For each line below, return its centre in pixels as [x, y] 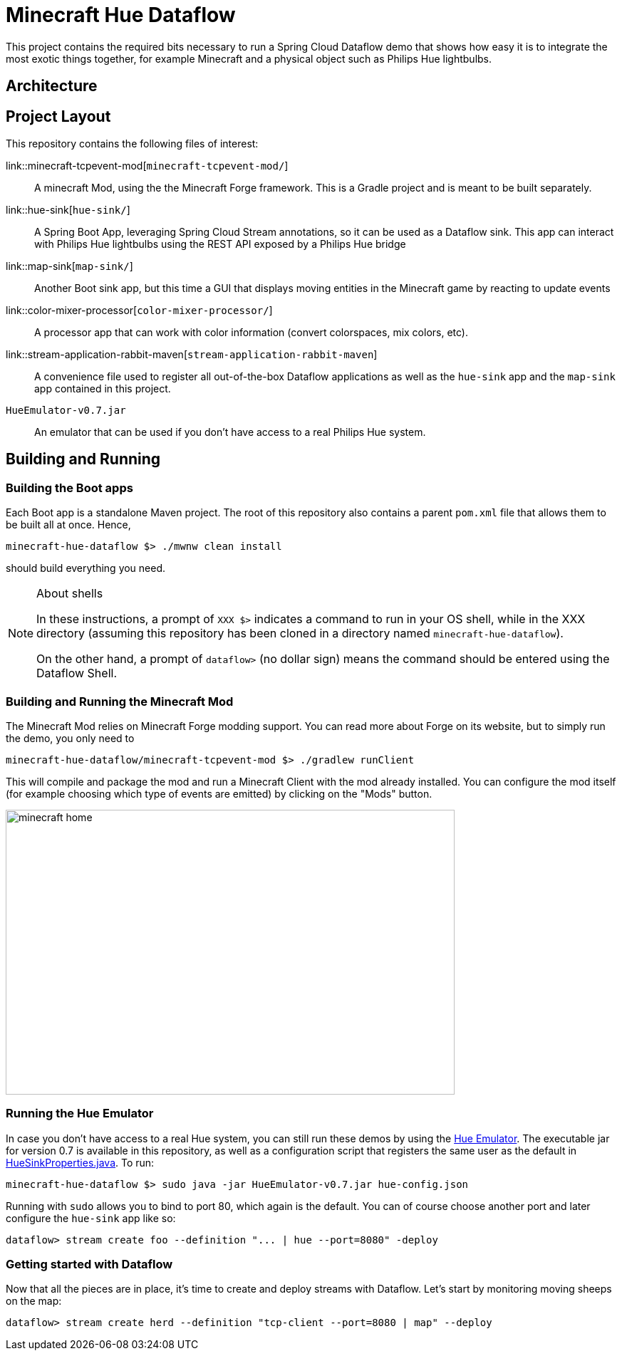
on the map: [34, 1301]
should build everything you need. [86, 568]
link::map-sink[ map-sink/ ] [69, 266]
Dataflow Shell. [77, 673]
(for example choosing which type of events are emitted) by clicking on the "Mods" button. [219, 793]
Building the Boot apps [69, 487]
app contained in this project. [103, 389]
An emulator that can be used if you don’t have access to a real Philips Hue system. [230, 432]
